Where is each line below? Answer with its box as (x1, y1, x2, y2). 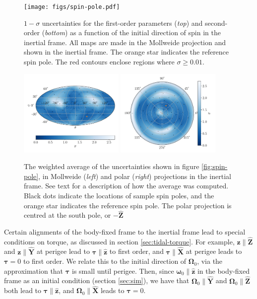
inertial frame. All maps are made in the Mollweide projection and (24, 37, 226, 47)
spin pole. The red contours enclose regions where (24, 57, 175, 67)
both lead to (4, 285, 42, 296)
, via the (197, 256, 223, 266)
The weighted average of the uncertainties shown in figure (24, 161, 199, 172)
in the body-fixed (197, 265, 250, 276)
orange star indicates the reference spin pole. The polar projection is (24, 200, 232, 210)
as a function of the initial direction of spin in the (69, 27, 221, 38)
